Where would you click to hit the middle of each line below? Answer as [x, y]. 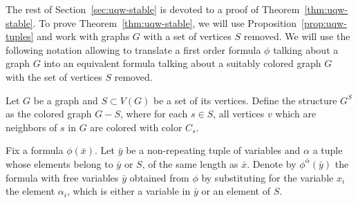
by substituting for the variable [267, 177]
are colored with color [136, 127]
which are [296, 114]
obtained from [159, 177]
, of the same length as [190, 163]
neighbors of [31, 127]
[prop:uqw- [324, 22]
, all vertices [239, 114]
